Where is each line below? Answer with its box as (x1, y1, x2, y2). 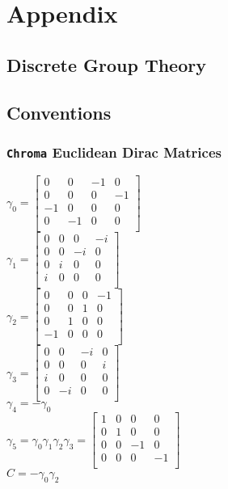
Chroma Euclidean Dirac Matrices (6, 141, 222, 162)
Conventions (6, 99, 112, 124)
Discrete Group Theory (6, 52, 206, 77)
